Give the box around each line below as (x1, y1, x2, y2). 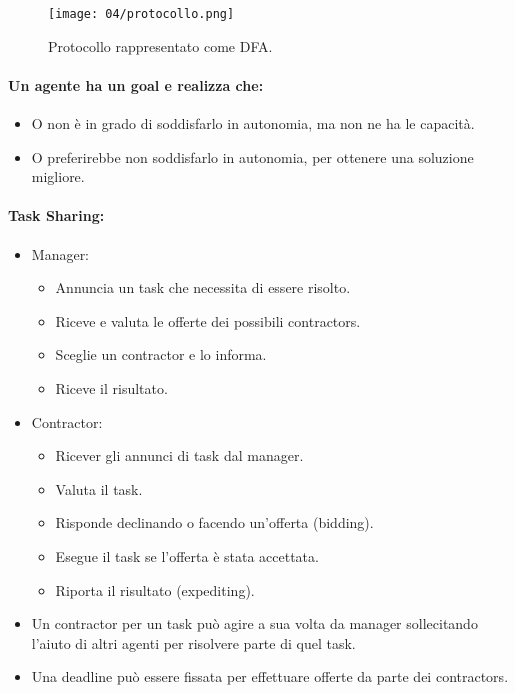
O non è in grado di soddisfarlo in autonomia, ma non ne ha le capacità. (31, 113, 475, 134)
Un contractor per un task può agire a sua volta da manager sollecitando (31, 613, 478, 634)
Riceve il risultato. (55, 378, 168, 398)
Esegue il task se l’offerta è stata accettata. (55, 545, 319, 566)
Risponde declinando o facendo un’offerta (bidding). (55, 512, 374, 533)
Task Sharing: (8, 205, 105, 226)
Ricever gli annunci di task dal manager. (55, 445, 304, 466)
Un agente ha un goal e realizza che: (8, 74, 264, 95)
